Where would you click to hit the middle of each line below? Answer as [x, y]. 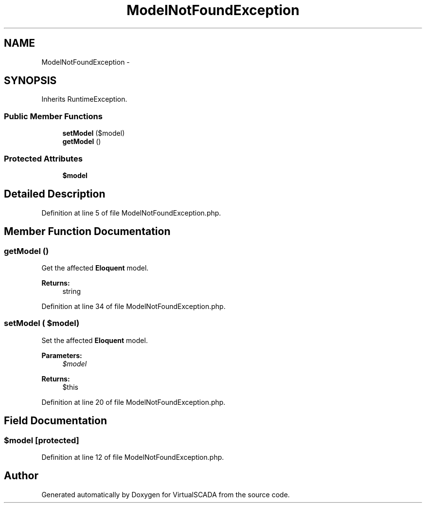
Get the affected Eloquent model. [95, 268]
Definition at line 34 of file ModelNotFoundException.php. [133, 306]
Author [21, 476]
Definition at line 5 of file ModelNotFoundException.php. [131, 213]
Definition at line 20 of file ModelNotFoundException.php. [133, 402]
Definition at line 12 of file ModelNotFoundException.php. [133, 457]
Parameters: [62, 355]
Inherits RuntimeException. [84, 99]
